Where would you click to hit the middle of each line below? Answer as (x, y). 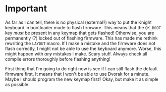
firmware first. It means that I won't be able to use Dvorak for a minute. (77, 74)
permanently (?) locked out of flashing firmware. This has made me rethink (81, 38)
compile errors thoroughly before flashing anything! (58, 59)
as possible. (17, 84)
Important (26, 9)
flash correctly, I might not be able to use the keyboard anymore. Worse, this (83, 48)
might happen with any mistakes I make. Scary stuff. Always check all (76, 54)
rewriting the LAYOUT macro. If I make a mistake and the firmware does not (80, 43)
